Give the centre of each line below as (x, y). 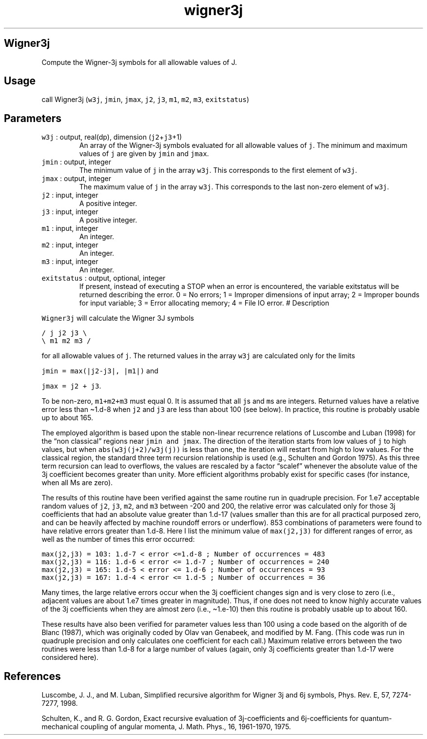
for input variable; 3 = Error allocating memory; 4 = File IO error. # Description (204, 303)
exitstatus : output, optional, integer (104, 278)
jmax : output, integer (76, 179)
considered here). (70, 657)
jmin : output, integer (76, 162)
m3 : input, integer (70, 262)
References (32, 676)
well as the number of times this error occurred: (118, 539)
